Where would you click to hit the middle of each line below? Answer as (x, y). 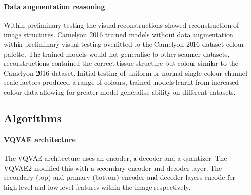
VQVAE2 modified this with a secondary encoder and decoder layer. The (113, 167)
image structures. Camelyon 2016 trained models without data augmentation (119, 34)
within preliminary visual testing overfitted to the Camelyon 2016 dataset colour (124, 44)
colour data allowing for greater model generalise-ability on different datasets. (120, 91)
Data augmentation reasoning (55, 6)
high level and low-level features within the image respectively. (97, 186)
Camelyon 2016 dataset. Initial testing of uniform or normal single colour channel (125, 72)
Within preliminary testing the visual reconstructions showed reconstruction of (122, 25)
